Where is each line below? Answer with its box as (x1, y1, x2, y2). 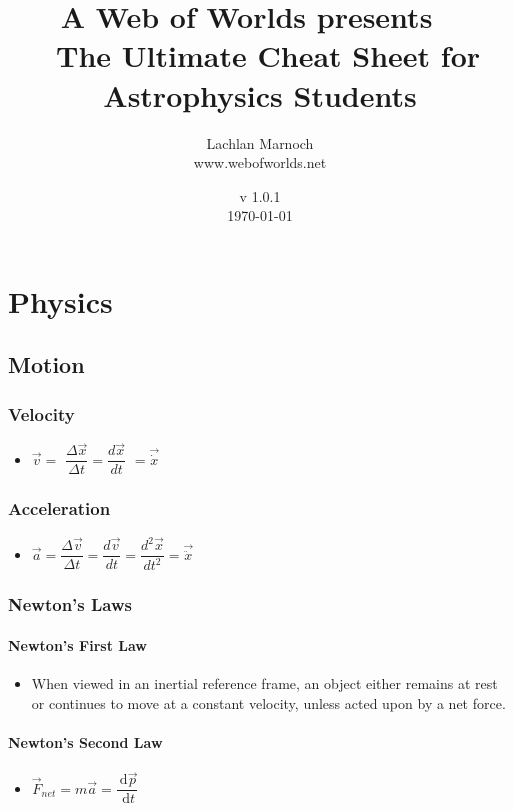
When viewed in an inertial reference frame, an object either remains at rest (31, 673, 498, 694)
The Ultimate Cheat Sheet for (56, 35, 481, 76)
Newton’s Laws (8, 592, 132, 617)
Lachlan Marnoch (206, 132, 314, 153)
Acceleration (8, 496, 111, 521)
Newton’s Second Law (8, 731, 163, 752)
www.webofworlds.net (193, 152, 327, 173)
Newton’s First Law (8, 634, 147, 655)
